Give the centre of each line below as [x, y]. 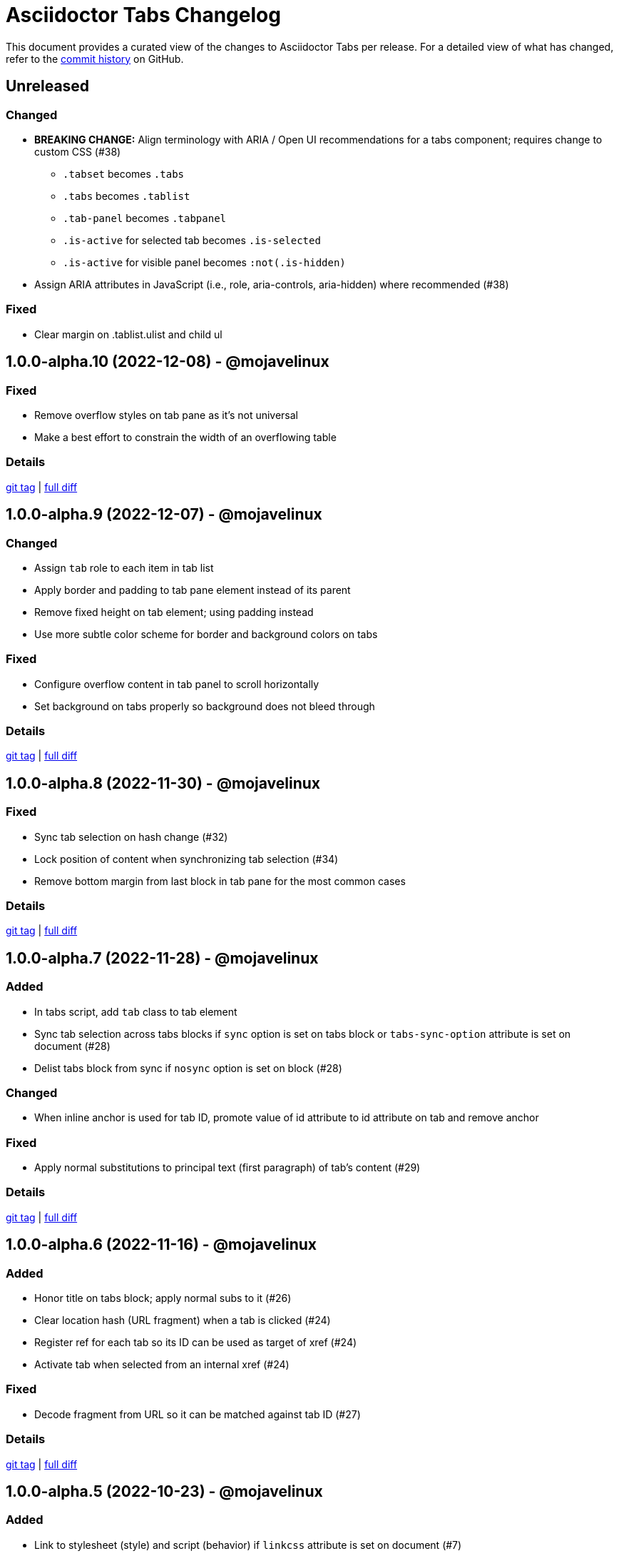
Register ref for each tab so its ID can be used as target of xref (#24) [196, 1343]
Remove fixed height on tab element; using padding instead [174, 612]
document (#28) [72, 1046]
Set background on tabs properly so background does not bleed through [205, 706]
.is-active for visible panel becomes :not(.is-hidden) [204, 262]
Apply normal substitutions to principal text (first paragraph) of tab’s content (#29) [227, 1168]
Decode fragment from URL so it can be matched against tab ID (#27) [198, 1414]
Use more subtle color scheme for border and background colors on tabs [206, 634]
